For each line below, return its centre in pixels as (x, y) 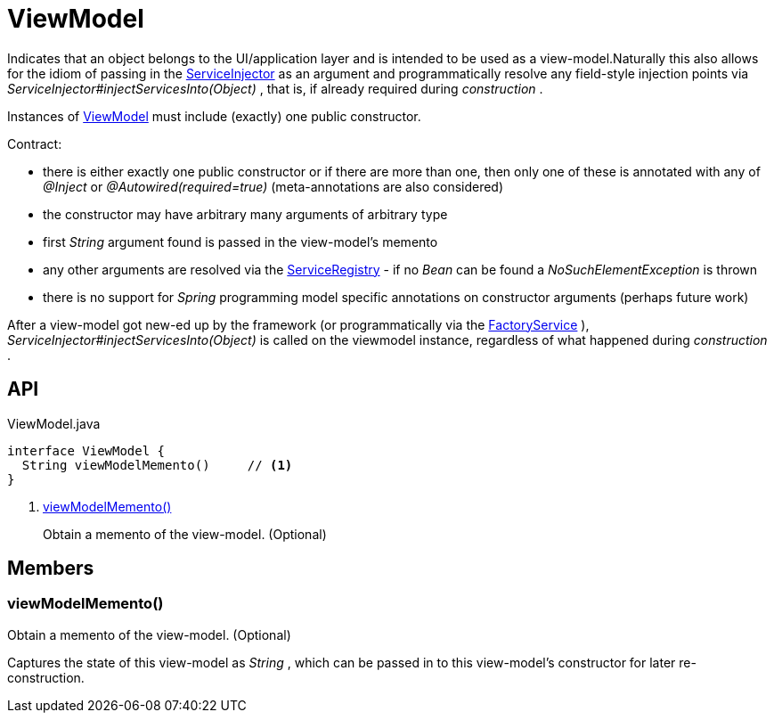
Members (51, 569)
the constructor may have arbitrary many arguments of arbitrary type (245, 214)
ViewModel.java (54, 423)
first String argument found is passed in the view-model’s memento (240, 241)
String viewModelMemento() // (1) (157, 465)
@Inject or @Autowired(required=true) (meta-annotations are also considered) (273, 186)
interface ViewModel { (86, 450)
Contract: (35, 143)
